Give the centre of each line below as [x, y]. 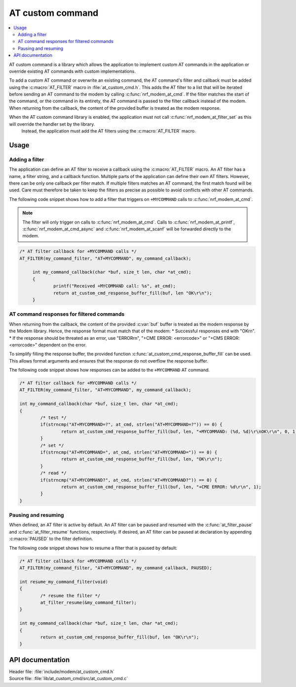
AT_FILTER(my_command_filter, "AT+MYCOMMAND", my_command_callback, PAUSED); [116, 568]
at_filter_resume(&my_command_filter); [88, 602]
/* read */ [53, 473]
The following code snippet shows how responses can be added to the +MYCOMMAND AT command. [109, 370]
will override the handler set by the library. [52, 124]
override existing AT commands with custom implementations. [72, 71]
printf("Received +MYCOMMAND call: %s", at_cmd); [115, 286]
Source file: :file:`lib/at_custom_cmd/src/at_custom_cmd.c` [69, 679]
